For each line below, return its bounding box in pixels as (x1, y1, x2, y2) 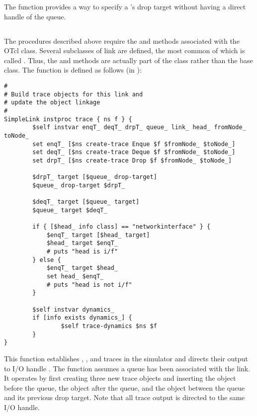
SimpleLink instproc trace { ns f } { (4, 115, 132, 123)
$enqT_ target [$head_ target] (46, 231, 150, 239)
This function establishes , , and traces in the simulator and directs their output (4, 353, 248, 363)
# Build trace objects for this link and (4, 90, 143, 98)
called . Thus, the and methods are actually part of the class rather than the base (4, 55, 253, 65)
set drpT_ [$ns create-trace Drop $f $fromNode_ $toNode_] (32, 157, 232, 164)
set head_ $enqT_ (46, 273, 104, 280)
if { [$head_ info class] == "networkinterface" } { (32, 223, 211, 231)
